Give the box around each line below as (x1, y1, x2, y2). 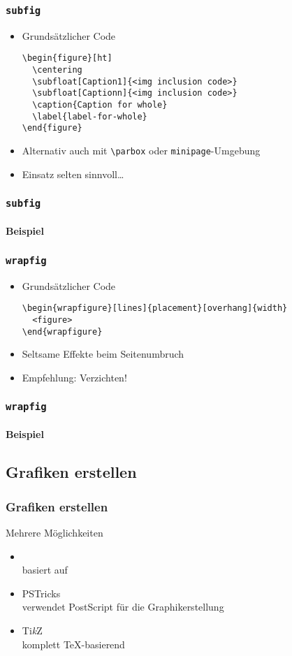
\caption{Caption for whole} (32, 100, 168, 110)
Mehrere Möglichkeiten (6, 525, 103, 539)
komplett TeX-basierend (22, 636, 125, 651)
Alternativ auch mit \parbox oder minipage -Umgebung (22, 143, 261, 157)
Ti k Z (22, 622, 43, 637)
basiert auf (22, 562, 68, 577)
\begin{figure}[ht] (22, 53, 112, 64)
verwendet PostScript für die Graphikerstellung (22, 599, 224, 614)
